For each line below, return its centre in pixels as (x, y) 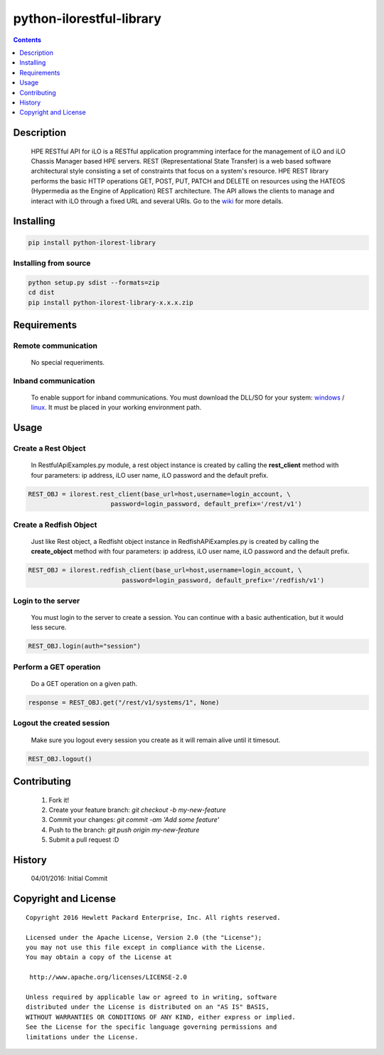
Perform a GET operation (57, 667)
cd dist (41, 293)
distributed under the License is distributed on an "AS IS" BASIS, (148, 1007)
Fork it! (59, 800)
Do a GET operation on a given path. (84, 683)
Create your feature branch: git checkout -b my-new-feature (138, 810)
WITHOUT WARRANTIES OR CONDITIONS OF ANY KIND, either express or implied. (161, 1017)
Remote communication (55, 346)
